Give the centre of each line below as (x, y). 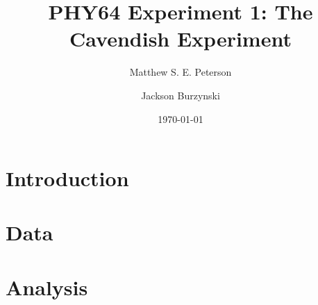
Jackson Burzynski (181, 95)
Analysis (47, 287)
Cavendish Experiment (181, 39)
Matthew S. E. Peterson (181, 72)
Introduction (67, 178)
